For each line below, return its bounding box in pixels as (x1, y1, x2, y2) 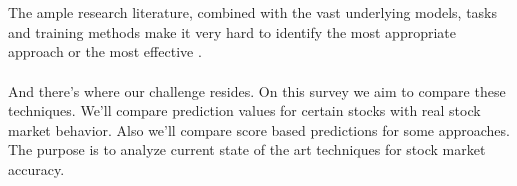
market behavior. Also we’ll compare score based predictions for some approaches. (8, 119, 510, 140)
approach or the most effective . (8, 41, 202, 62)
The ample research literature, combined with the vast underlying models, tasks (8, 2, 498, 23)
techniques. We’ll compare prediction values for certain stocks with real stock (8, 100, 481, 121)
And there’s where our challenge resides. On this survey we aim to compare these (8, 80, 506, 101)
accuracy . (8, 158, 65, 179)
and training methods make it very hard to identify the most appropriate (8, 21, 456, 42)
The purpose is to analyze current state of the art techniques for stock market (8, 139, 486, 160)
